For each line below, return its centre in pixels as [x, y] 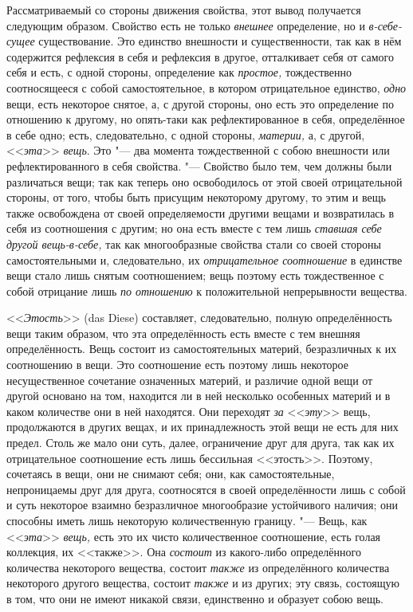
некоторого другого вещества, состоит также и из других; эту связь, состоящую [203, 583]
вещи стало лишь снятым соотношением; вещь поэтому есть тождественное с [195, 275]
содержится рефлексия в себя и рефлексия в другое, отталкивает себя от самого [200, 56]
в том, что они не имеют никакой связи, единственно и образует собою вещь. [195, 598]
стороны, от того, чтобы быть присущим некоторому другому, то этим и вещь [196, 197]
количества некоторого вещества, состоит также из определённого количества [198, 567]
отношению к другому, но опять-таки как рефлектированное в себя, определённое [206, 119]
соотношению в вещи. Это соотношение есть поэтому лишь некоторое [177, 365]
